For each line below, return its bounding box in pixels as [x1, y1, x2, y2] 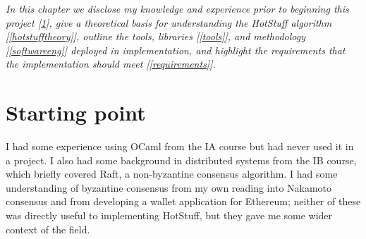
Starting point [6, 98, 146, 127]
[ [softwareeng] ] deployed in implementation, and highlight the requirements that [6, 42, 346, 57]
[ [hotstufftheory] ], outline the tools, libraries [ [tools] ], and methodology [6, 29, 306, 44]
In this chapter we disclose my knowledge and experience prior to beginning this [6, 1, 349, 16]
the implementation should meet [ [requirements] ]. [6, 56, 216, 71]
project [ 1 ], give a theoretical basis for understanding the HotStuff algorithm [6, 15, 332, 30]
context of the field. [6, 221, 90, 236]
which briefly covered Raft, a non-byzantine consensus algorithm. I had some [6, 166, 338, 181]
